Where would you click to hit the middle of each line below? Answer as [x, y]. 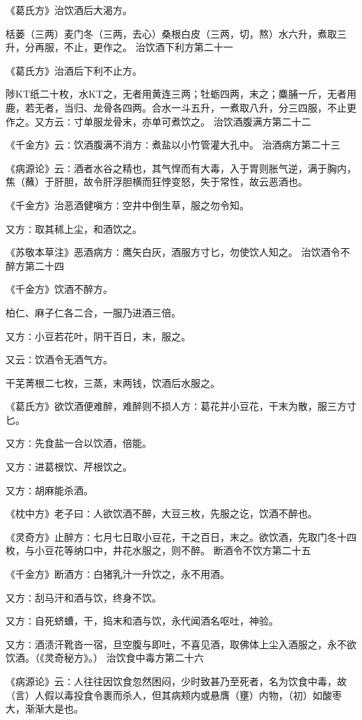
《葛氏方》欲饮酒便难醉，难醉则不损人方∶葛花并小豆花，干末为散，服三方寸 [181, 406]
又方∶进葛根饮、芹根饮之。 [69, 467]
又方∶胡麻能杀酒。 [49, 490]
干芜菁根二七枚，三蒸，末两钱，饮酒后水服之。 [113, 382]
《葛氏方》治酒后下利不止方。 [74, 70]
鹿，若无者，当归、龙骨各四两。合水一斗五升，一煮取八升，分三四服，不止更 [181, 107]
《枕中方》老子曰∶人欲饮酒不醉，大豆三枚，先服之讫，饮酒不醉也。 [162, 513]
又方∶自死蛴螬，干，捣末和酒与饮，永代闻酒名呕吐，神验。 [142, 621]
